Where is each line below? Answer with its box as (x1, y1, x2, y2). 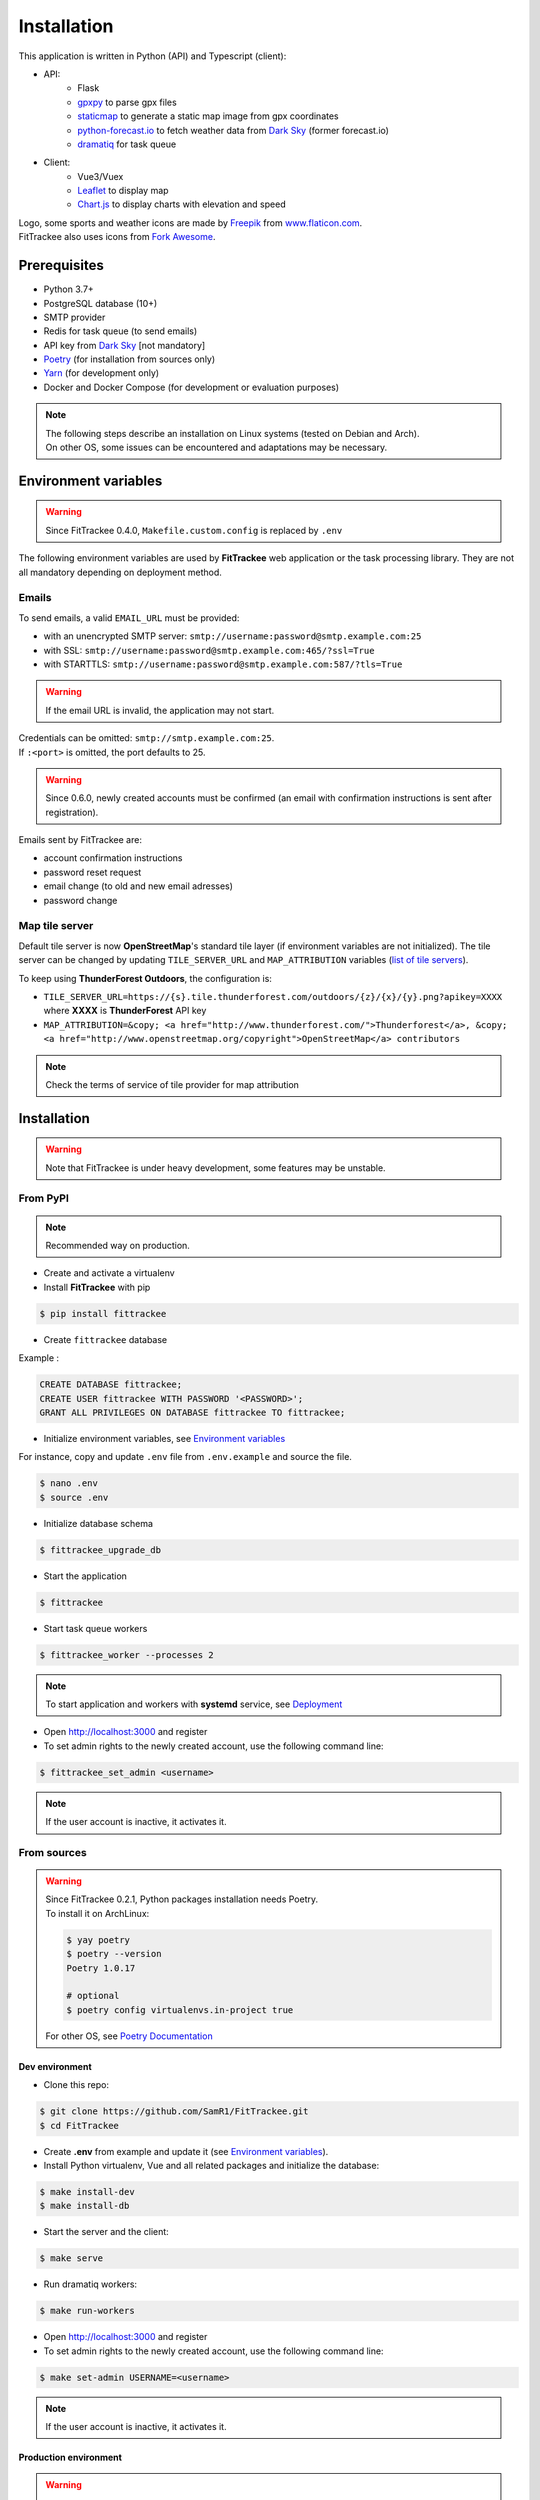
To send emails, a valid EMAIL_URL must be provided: (18, 611, 240, 624)
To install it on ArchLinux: (45, 1907, 150, 1919)
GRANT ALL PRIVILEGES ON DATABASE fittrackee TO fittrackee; (39, 1406, 346, 1418)
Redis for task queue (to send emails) (43, 325, 198, 337)
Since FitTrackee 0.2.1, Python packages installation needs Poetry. (45, 1893, 319, 1905)
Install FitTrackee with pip (43, 1281, 151, 1293)
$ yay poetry (66, 1934, 130, 1945)
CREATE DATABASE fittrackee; (39, 1379, 183, 1390)
